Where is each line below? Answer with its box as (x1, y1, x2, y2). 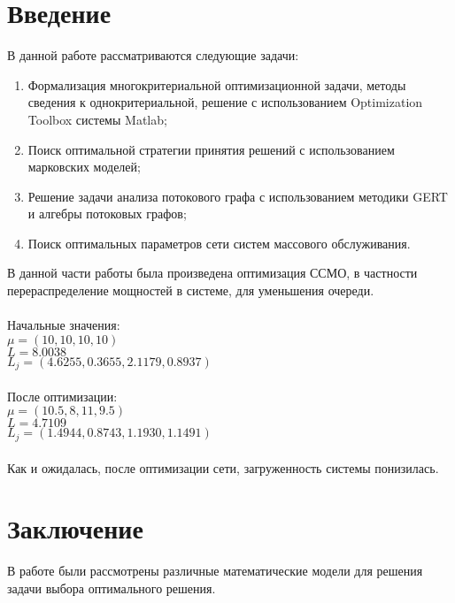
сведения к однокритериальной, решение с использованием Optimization (27, 93, 423, 111)
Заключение (7, 510, 143, 546)
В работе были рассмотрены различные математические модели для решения (7, 561, 423, 580)
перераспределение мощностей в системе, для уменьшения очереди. (7, 281, 374, 300)
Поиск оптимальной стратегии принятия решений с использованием (27, 140, 395, 158)
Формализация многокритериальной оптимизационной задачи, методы (27, 75, 406, 94)
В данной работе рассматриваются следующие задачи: (7, 46, 299, 65)
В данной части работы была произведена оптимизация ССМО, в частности (7, 263, 418, 282)
